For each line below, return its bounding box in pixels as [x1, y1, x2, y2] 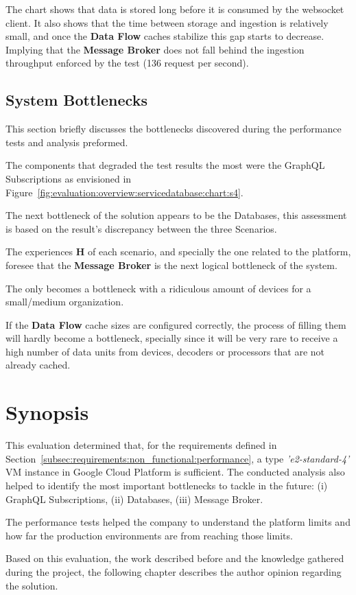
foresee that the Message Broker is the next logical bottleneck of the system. [5, 257, 337, 272]
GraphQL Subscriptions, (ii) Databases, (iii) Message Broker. [5, 491, 263, 506]
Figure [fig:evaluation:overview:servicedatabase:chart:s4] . [5, 185, 244, 199]
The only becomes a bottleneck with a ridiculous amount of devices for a [5, 281, 311, 295]
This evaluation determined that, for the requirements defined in [5, 438, 277, 452]
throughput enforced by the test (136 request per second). [5, 56, 249, 70]
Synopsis [5, 398, 89, 426]
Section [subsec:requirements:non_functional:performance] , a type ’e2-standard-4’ [5, 451, 350, 465]
